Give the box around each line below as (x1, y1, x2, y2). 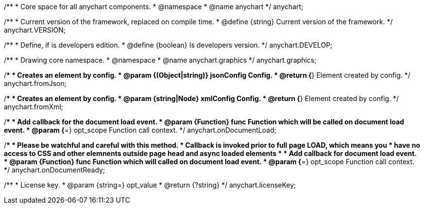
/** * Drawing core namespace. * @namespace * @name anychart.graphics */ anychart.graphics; (4, 56, 317, 64)
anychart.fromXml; (4, 103, 64, 111)
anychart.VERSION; (4, 26, 66, 34)
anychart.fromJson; (4, 79, 67, 87)
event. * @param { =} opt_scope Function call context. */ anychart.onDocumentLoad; (4, 126, 276, 134)
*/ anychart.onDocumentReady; (4, 166, 105, 174)
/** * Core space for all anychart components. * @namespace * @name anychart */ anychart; (4, 2, 304, 11)
